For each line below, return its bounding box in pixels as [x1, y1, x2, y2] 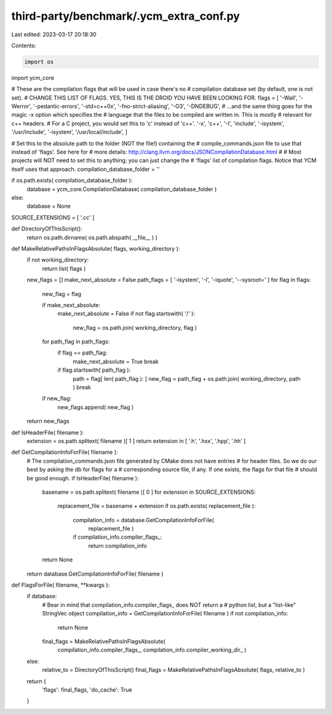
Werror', [11, 103, 32, 110]
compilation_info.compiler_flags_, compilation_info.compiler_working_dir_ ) [57, 646, 247, 654]
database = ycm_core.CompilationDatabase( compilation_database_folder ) [26, 185, 217, 193]
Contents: [11, 42, 36, 49]
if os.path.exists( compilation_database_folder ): [11, 177, 133, 184]
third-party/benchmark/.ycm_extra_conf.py [11, 9, 240, 23]
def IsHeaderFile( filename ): [11, 429, 84, 436]
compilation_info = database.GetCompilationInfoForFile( [73, 516, 215, 523]
